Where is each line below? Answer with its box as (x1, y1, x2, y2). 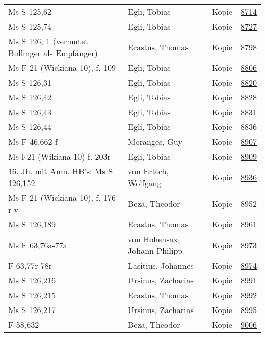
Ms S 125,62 (8, 6, 51, 17)
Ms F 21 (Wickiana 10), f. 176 (8, 192, 116, 203)
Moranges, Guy (128, 136, 182, 147)
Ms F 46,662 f (8, 136, 58, 147)
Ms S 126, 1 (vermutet (8, 35, 88, 47)
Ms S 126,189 (8, 218, 56, 230)
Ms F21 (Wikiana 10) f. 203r (8, 150, 111, 162)
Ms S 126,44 (8, 121, 51, 133)
